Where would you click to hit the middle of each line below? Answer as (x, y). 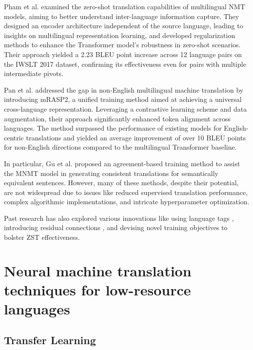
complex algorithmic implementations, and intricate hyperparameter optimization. (127, 202)
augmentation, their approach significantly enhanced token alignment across (117, 118)
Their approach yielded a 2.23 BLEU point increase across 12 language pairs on (123, 54)
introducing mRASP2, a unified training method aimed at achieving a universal (123, 99)
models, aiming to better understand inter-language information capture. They (122, 16)
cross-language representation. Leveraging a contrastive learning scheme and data (126, 108)
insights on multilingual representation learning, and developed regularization (120, 35)
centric (14, 137)
